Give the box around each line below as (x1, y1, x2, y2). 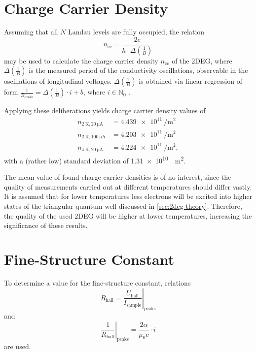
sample (126, 302, 142, 308)
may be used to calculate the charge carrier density (4, 55, 158, 65)
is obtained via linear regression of (139, 76, 242, 86)
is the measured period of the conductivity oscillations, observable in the (29, 65, 248, 75)
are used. (4, 341, 31, 351)
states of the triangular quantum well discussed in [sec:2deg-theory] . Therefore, (4, 201, 242, 211)
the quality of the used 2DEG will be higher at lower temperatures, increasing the (4, 210, 252, 221)
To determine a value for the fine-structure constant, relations (4, 277, 191, 288)
